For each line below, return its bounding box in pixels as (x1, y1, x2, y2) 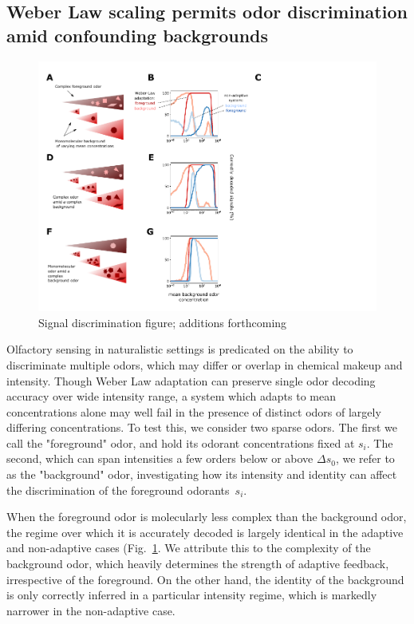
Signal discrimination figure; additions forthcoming (38, 314, 287, 330)
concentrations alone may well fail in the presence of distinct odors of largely (6, 403, 381, 420)
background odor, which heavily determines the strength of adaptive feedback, (6, 555, 389, 572)
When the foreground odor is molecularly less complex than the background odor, (6, 508, 407, 525)
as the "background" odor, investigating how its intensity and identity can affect (6, 466, 397, 483)
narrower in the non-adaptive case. (6, 602, 175, 618)
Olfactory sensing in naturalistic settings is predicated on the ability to (6, 341, 353, 357)
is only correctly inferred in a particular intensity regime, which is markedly (6, 586, 377, 603)
